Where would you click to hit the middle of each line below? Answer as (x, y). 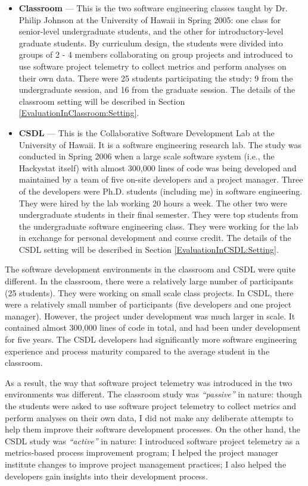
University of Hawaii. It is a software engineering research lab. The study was (160, 144)
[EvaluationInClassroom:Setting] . (79, 113)
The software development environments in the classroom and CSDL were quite (150, 269)
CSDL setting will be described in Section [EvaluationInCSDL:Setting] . (149, 249)
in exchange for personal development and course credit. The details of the (155, 238)
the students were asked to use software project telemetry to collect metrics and (151, 406)
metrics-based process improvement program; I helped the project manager (142, 452)
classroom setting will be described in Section (102, 101)
